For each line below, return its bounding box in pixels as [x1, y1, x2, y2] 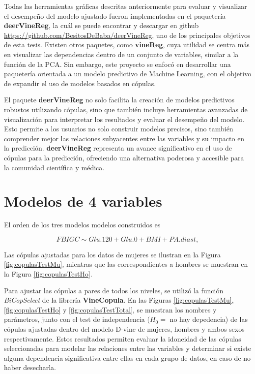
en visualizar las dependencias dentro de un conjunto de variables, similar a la [4, 49, 239, 59]
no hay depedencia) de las [170, 314, 248, 324]
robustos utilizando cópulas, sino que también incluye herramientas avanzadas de [4, 104, 248, 114]
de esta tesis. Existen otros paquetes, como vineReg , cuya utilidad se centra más [4, 39, 250, 50]
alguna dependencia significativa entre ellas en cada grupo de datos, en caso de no [4, 352, 251, 363]
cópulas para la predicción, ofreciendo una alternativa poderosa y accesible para [4, 152, 244, 162]
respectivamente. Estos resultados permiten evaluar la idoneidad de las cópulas [4, 333, 241, 343]
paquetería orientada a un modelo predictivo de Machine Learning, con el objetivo [4, 68, 252, 79]
